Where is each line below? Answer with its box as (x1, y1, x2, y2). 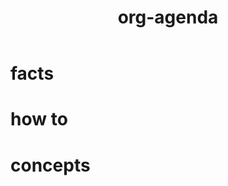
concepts (10, 154, 91, 176)
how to (10, 108, 68, 131)
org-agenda (117, 6, 219, 29)
